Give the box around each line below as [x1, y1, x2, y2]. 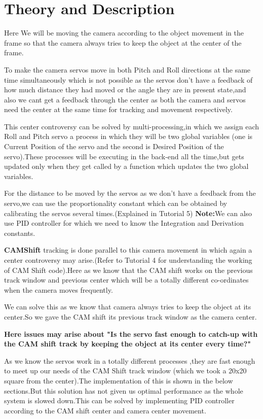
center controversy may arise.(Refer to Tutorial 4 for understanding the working [4, 255, 252, 265]
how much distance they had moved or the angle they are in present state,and [4, 84, 246, 95]
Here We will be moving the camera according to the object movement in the [4, 27, 244, 38]
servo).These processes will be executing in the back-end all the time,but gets [4, 151, 244, 161]
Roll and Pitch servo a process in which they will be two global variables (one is [4, 131, 253, 142]
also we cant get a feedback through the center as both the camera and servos [4, 94, 246, 104]
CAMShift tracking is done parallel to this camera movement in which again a [4, 245, 252, 255]
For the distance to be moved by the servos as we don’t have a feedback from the [4, 188, 256, 198]
